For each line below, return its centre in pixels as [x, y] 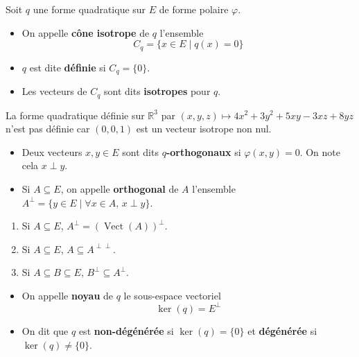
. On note [320, 151]
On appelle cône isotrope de [86, 32]
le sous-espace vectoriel [172, 295]
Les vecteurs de [54, 91]
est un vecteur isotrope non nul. [204, 129]
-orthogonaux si [203, 151]
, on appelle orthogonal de [120, 188]
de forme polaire [194, 9]
